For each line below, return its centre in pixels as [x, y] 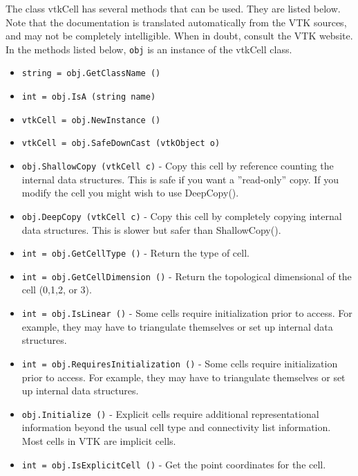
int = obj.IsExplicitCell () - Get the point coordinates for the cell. [174, 464]
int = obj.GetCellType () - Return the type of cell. [135, 253]
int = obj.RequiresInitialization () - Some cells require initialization [180, 363]
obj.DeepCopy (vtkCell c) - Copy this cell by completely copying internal [182, 216]
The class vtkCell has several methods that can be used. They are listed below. [173, 8]
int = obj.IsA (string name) [89, 97]
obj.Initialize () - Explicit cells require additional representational [170, 413]
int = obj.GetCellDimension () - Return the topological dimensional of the [187, 276]
